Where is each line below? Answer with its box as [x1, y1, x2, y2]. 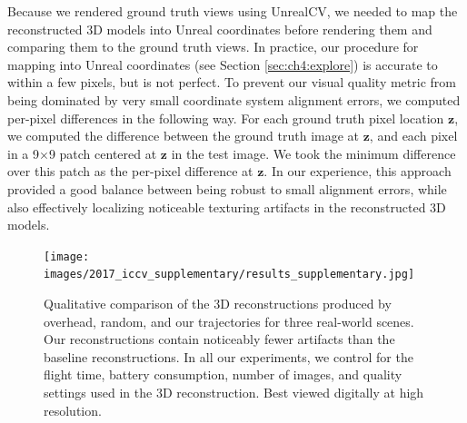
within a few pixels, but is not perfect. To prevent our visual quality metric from [7, 73, 456, 92]
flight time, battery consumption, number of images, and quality [44, 365, 402, 384]
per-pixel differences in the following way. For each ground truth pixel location [7, 108, 444, 127]
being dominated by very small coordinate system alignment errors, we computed [7, 90, 461, 109]
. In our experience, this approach [263, 162, 452, 181]
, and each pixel [369, 126, 458, 145]
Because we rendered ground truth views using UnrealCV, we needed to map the [7, 2, 458, 20]
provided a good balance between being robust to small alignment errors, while [7, 179, 447, 198]
